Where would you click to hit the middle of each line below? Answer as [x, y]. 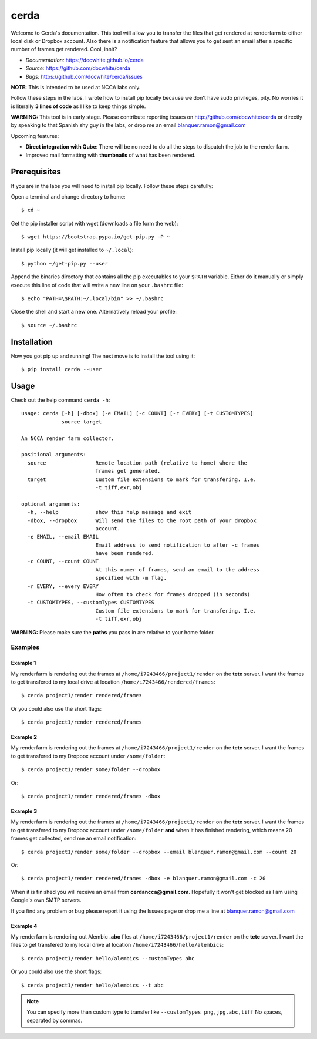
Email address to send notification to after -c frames [178, 545]
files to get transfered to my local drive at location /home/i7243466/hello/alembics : [117, 945]
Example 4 [24, 926]
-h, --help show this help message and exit [109, 512]
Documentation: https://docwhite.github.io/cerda [85, 60]
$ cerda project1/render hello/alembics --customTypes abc [108, 958]
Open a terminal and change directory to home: [68, 196]
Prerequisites [36, 172]
